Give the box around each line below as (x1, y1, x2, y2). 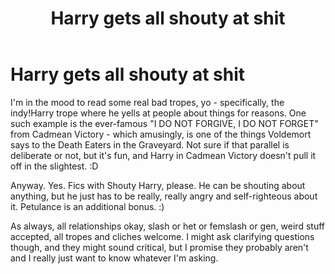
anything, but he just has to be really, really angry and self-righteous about (10, 190, 318, 202)
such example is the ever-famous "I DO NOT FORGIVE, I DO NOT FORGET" (10, 117, 319, 129)
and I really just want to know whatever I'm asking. (10, 252, 219, 264)
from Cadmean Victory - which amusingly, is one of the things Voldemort (10, 128, 312, 140)
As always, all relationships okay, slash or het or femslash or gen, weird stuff (10, 220, 325, 232)
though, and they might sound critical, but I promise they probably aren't (10, 241, 309, 253)
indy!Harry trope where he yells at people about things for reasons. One (10, 107, 307, 119)
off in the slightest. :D (10, 160, 99, 172)
